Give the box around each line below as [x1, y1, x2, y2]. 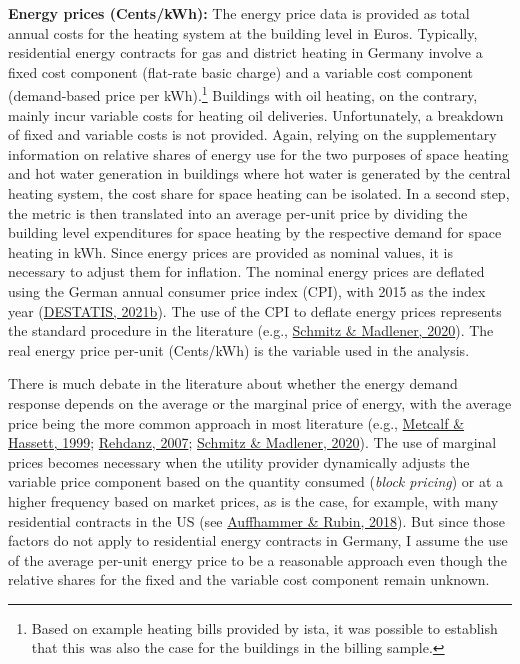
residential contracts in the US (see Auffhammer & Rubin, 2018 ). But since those [8, 510, 506, 531]
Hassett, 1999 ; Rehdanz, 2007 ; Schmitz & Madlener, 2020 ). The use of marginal [8, 432, 497, 453]
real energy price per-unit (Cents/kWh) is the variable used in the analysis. [8, 339, 470, 360]
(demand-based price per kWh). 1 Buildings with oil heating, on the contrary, [8, 82, 478, 106]
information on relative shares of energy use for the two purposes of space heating [8, 143, 509, 164]
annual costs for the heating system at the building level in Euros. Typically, [8, 22, 478, 43]
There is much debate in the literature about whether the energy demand [8, 373, 458, 394]
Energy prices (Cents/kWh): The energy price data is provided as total [8, 3, 470, 23]
